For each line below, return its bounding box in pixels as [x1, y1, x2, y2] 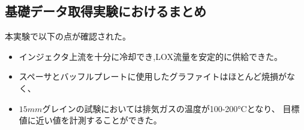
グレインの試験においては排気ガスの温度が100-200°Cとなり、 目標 [42, 102, 300, 114]
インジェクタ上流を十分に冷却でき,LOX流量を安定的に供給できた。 [19, 50, 282, 62]
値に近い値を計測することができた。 [19, 114, 162, 126]
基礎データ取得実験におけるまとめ [5, 2, 206, 20]
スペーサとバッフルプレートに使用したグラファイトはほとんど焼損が [19, 70, 287, 83]
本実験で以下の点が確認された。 [5, 30, 131, 43]
